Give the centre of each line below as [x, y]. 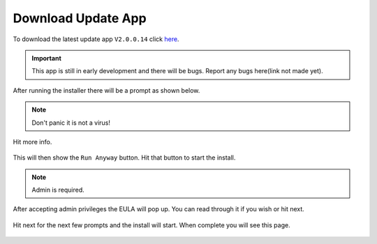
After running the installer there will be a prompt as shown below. [106, 90]
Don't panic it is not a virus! [71, 123]
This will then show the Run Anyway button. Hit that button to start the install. [124, 158]
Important [47, 58]
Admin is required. [58, 190]
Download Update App [80, 18]
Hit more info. [32, 142]
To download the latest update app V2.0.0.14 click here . [96, 39]
